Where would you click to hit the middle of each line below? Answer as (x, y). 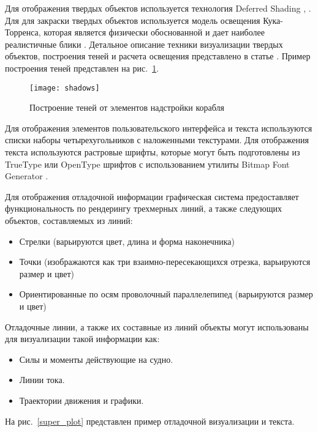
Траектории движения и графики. (81, 400)
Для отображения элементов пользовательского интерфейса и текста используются (159, 128)
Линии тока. (42, 380)
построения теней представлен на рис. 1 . (82, 68)
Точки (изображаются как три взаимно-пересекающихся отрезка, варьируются (165, 262)
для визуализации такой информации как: (82, 339)
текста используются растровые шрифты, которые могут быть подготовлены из (153, 152)
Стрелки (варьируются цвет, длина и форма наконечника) (127, 241)
